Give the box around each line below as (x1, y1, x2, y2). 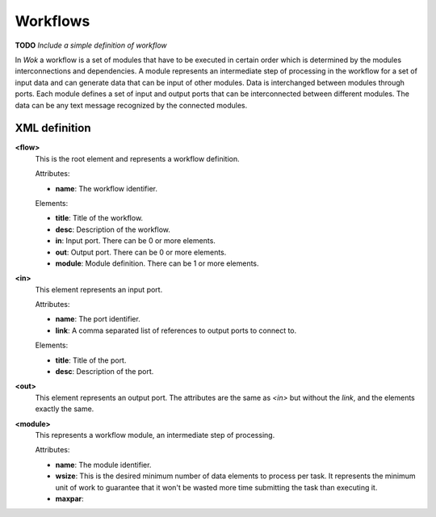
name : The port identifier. (55, 314, 140, 324)
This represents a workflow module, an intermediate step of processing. (35, 431, 275, 439)
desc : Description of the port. (55, 367, 154, 376)
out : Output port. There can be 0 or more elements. (55, 247, 227, 257)
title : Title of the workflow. (55, 213, 144, 223)
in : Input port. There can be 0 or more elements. (55, 236, 216, 246)
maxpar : (55, 494, 84, 503)
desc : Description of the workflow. (55, 225, 171, 234)
